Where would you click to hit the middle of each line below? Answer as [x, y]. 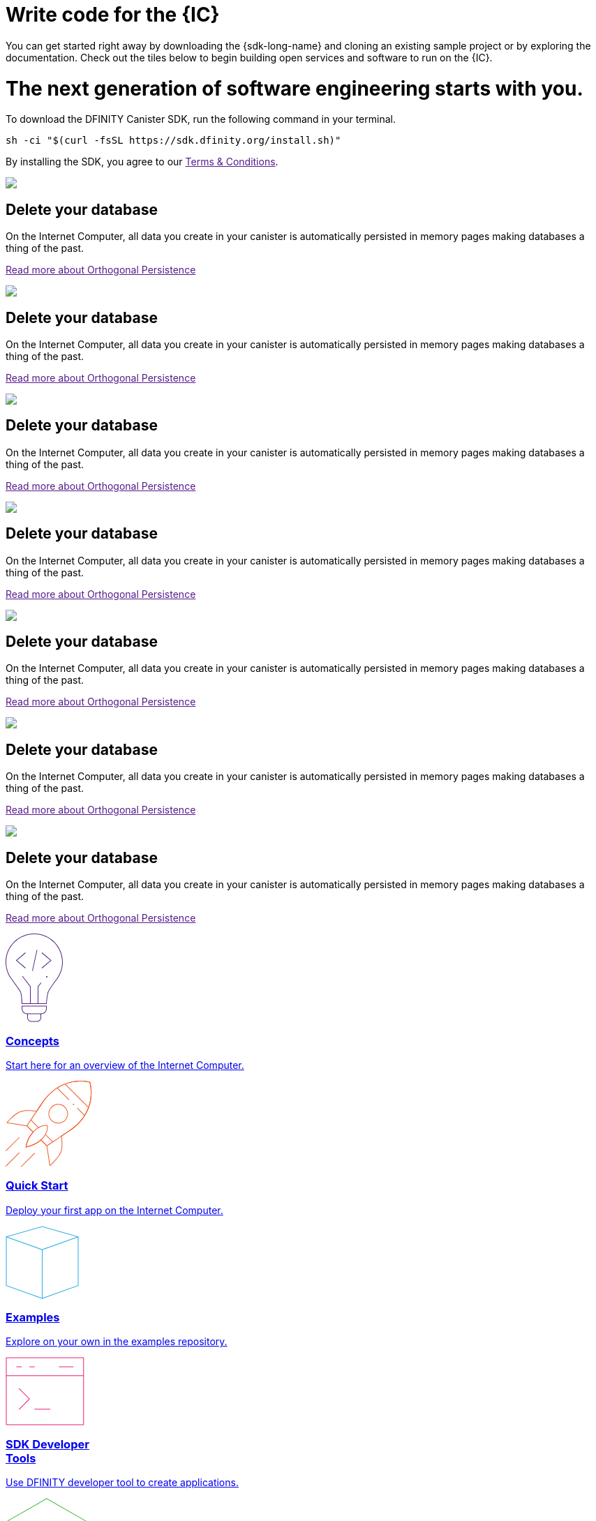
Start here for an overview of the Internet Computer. [125, 1065]
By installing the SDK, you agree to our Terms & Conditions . [142, 162]
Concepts [33, 1041]
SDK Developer [47, 1444]
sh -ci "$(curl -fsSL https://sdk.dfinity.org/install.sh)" [173, 141]
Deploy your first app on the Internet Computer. [114, 1210]
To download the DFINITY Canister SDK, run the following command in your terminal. [201, 119]
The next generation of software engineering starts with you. [295, 88]
